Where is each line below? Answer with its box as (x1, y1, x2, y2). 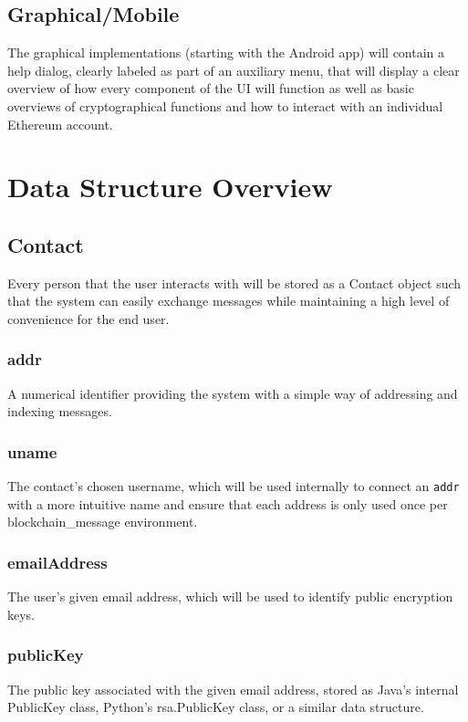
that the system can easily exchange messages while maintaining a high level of (7, 291, 450, 310)
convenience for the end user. (7, 309, 170, 328)
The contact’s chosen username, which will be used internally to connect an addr (7, 476, 460, 496)
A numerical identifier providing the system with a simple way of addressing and (7, 383, 458, 403)
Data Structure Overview (7, 168, 333, 205)
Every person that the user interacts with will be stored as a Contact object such (7, 273, 462, 292)
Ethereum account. (7, 114, 113, 133)
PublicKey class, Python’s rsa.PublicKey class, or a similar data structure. (7, 697, 424, 717)
